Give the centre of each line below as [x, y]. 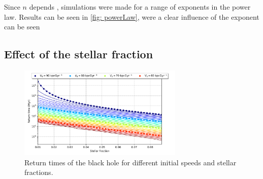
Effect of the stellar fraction [79, 54]
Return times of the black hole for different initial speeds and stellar [130, 162]
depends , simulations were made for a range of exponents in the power [140, 7]
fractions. [39, 172]
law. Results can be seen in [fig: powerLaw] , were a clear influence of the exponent [132, 16]
